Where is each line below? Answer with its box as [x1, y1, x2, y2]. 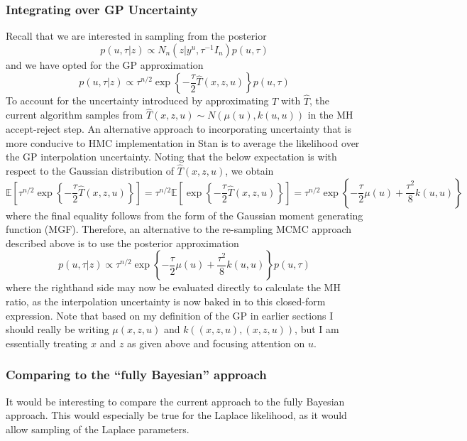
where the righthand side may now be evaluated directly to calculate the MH [6, 280, 341, 295]
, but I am [295, 322, 339, 337]
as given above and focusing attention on [127, 335, 305, 350]
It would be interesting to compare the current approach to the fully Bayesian [6, 393, 345, 408]
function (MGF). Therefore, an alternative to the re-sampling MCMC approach [6, 222, 352, 236]
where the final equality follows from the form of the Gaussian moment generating [6, 207, 363, 222]
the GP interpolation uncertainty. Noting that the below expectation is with [6, 149, 337, 164]
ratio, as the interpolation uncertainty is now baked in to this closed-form [6, 294, 326, 308]
